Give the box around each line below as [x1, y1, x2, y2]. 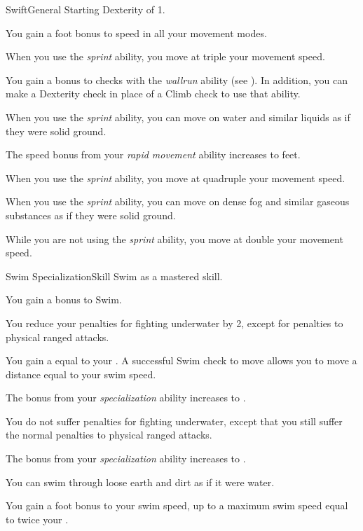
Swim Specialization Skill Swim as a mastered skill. [6, 268, 223, 283]
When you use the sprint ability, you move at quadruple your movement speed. [6, 170, 345, 185]
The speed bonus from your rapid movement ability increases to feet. [6, 147, 301, 162]
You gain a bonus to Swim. [6, 292, 122, 307]
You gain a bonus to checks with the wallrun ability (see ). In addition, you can [6, 72, 348, 87]
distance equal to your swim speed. [6, 366, 156, 381]
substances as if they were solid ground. [6, 207, 176, 222]
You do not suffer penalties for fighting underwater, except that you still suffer [6, 413, 343, 428]
